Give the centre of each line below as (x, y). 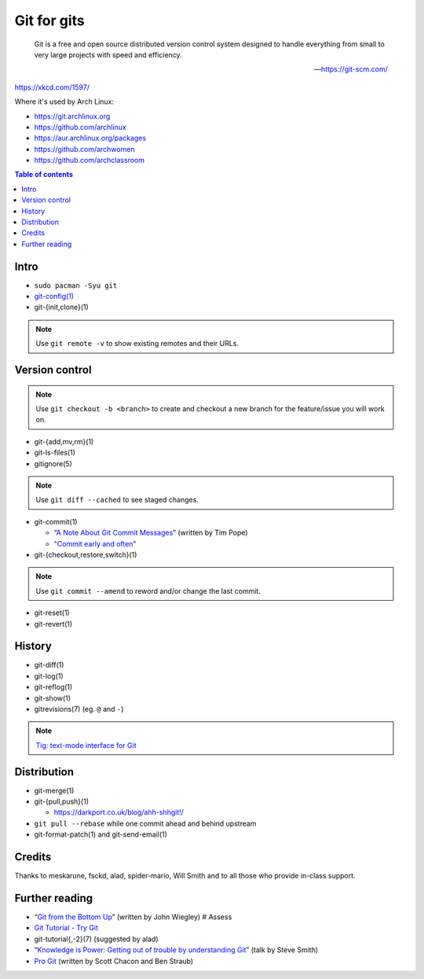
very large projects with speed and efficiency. (108, 54)
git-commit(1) (56, 521)
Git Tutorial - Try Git (66, 928)
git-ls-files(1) (55, 453)
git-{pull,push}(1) (62, 801)
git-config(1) (54, 296)
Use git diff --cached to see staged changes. (117, 500)
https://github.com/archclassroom (90, 160)
